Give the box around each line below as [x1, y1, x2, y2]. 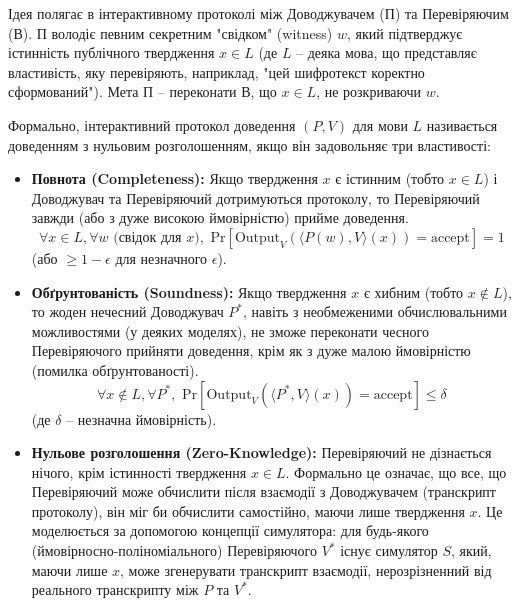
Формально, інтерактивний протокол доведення [8, 114, 296, 135]
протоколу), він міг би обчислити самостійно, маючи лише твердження [31, 500, 465, 521]
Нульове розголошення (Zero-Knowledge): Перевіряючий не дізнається [31, 442, 492, 463]
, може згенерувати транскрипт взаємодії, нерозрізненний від [120, 559, 492, 580]
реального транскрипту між [31, 579, 199, 600]
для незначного [115, 247, 208, 268]
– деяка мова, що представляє [296, 42, 477, 63]
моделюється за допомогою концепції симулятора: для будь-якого [31, 520, 429, 541]
